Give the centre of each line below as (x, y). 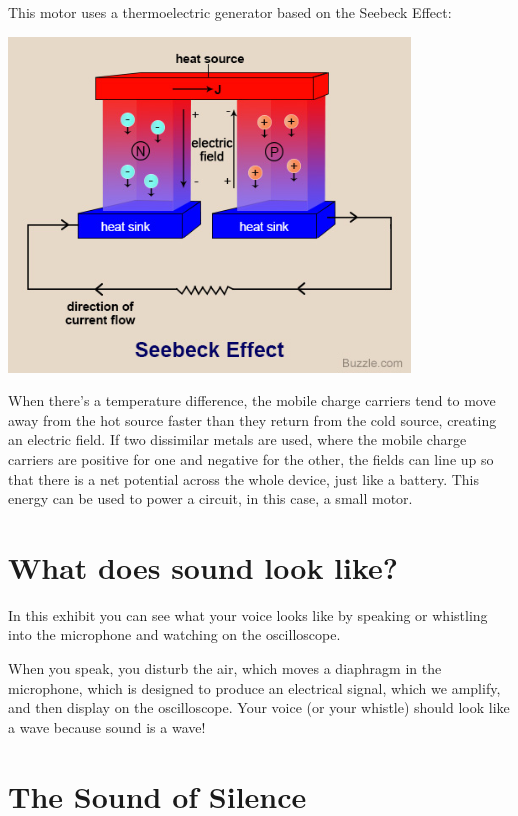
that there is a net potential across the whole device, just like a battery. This (244, 478)
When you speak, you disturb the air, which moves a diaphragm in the (225, 668)
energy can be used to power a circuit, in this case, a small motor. (210, 498)
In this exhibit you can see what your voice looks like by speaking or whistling (248, 614)
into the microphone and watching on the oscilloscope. (174, 634)
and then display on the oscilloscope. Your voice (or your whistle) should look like (259, 707)
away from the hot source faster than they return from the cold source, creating (252, 419)
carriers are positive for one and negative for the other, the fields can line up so (251, 458)
